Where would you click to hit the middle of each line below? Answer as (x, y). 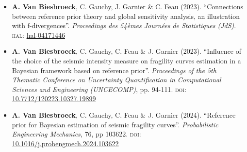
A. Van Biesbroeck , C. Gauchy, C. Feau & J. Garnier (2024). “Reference (124, 114)
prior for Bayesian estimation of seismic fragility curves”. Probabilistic (115, 124)
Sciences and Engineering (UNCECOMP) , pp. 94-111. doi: (99, 89)
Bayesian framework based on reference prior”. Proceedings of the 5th (114, 70)
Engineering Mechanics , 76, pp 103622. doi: (76, 134)
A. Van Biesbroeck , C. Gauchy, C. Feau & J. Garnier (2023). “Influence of (127, 51)
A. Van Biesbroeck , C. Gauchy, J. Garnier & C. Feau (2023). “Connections (127, 6)
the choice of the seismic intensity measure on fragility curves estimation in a (126, 60)
